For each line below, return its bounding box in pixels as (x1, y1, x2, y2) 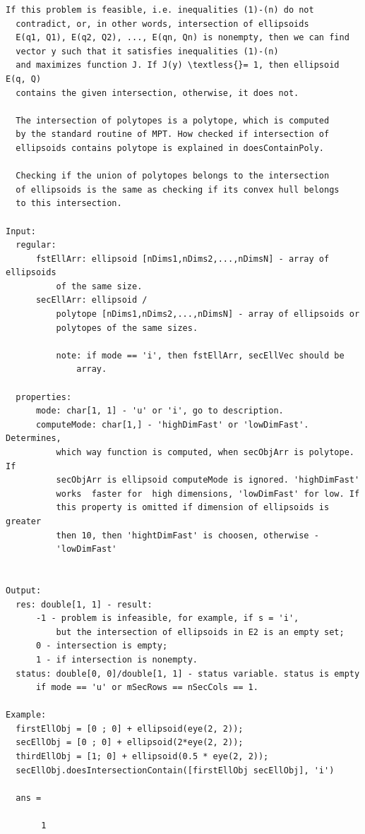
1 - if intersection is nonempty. (35, 654, 198, 665)
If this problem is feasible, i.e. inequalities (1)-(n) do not (6, 5, 314, 15)
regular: (16, 240, 56, 250)
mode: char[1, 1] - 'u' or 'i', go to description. (35, 406, 284, 416)
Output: (6, 585, 42, 596)
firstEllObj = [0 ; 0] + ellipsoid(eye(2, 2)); (16, 723, 244, 734)
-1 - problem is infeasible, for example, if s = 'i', (35, 613, 299, 624)
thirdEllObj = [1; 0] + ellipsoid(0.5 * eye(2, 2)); (16, 751, 269, 762)
